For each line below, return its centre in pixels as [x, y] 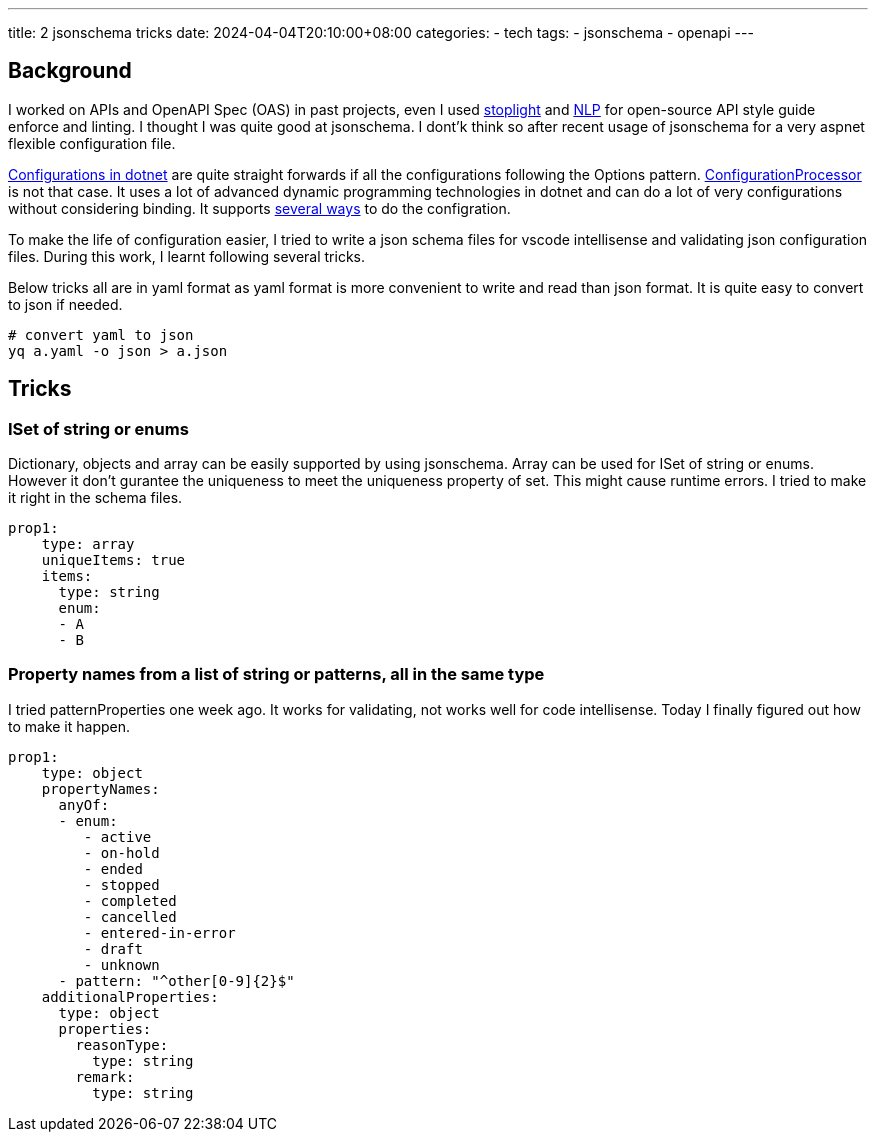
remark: [105, 1076]
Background [70, 71]
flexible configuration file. [92, 143]
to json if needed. [65, 304]
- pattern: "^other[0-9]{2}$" [176, 980]
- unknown [121, 964]
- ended [113, 868]
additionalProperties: [130, 996]
